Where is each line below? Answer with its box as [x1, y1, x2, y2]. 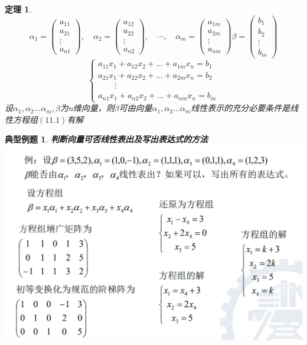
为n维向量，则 [60, 102, 115, 114]
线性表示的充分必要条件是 [191, 102, 290, 114]
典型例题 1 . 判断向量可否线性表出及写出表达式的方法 [5, 133, 208, 145]
